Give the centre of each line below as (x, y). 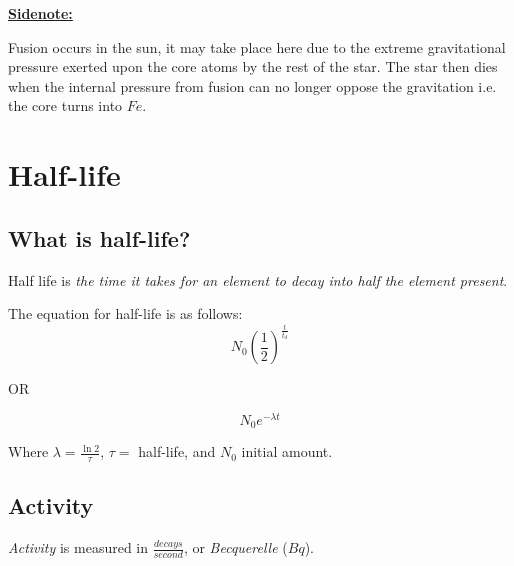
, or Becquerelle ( (235, 547)
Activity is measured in (78, 547)
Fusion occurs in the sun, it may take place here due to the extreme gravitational (257, 46)
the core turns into (65, 105)
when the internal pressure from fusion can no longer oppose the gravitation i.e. (252, 85)
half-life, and (177, 451)
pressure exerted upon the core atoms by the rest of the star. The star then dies (253, 66)
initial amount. (287, 451)
